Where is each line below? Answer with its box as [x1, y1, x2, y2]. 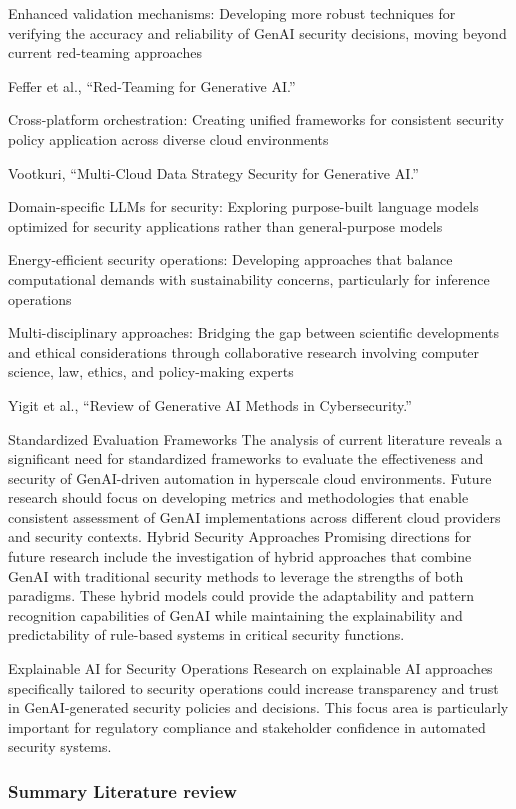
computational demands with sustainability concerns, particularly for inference [8, 268, 490, 289]
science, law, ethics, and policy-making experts [8, 361, 294, 382]
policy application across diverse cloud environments [8, 128, 329, 149]
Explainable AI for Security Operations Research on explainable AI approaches [8, 658, 493, 679]
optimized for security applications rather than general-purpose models [8, 215, 443, 236]
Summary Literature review [8, 778, 237, 803]
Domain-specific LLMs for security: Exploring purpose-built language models [8, 196, 479, 217]
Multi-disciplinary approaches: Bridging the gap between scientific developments [8, 322, 500, 343]
